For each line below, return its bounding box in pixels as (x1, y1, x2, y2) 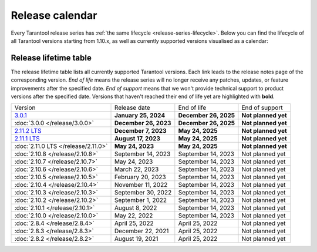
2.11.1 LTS (14, 135, 41, 143)
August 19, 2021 (114, 235, 158, 243)
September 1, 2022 (114, 196, 167, 204)
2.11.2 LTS (14, 127, 42, 135)
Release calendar (11, 9, 97, 22)
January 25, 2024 (114, 112, 166, 120)
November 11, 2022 (114, 181, 168, 189)
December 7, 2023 (114, 127, 167, 135)
